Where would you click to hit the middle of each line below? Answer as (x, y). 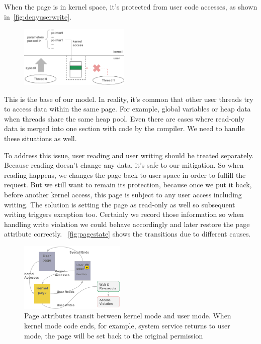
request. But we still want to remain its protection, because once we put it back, (128, 185)
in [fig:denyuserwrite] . (38, 16)
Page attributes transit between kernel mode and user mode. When (128, 316)
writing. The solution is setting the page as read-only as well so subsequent (120, 204)
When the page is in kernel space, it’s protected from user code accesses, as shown (131, 7)
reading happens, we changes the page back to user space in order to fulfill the (125, 175)
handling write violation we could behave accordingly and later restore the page (127, 224)
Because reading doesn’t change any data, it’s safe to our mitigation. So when (124, 165)
